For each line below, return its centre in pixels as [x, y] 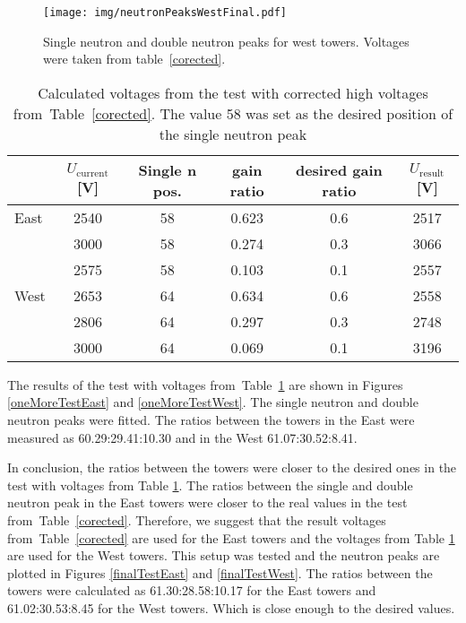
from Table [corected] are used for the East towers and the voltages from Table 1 [231, 537]
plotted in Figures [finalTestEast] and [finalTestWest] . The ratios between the [220, 572]
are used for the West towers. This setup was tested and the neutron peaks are [224, 555]
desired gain [339, 169]
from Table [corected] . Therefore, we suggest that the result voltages [197, 520]
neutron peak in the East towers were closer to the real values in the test [207, 502]
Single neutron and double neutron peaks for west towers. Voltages [226, 41]
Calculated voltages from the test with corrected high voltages [233, 92]
